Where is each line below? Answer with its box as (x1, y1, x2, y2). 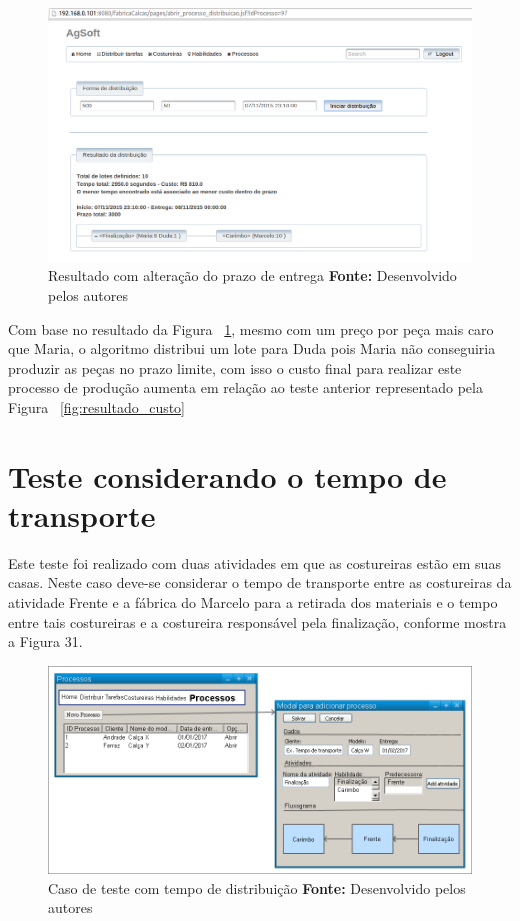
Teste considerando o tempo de (8, 455, 447, 496)
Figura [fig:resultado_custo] (8, 396, 186, 417)
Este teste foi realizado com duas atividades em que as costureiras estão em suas (8, 552, 501, 573)
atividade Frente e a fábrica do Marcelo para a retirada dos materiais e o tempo (8, 592, 498, 613)
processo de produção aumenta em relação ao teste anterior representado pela (8, 377, 483, 398)
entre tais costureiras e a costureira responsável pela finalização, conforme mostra (8, 611, 507, 632)
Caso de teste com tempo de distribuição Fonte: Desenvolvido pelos (48, 877, 466, 898)
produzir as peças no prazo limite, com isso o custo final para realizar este (8, 357, 462, 378)
